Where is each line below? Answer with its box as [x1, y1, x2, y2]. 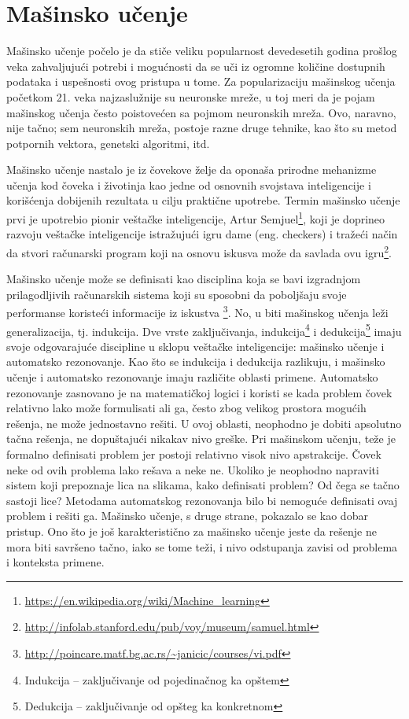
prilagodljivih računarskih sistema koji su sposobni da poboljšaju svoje [6, 286, 347, 302]
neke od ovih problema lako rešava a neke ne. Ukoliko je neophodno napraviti [6, 461, 379, 477]
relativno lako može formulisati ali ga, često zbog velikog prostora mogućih [6, 400, 367, 416]
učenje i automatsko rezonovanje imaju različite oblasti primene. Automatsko [6, 369, 378, 385]
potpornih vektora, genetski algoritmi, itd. [6, 135, 210, 151]
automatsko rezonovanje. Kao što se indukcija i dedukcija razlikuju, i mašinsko [6, 353, 385, 370]
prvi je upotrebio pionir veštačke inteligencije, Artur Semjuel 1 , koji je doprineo [6, 208, 385, 227]
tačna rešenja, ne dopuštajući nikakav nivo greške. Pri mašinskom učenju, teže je [6, 430, 396, 447]
